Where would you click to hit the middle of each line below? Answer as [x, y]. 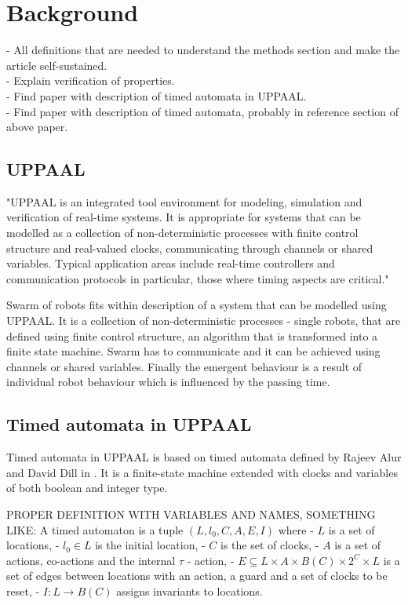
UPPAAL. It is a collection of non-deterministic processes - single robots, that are [204, 321]
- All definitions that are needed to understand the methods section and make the [203, 50]
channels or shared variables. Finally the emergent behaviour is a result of [184, 366]
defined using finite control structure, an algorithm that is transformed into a [192, 335]
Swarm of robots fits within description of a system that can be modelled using [197, 305]
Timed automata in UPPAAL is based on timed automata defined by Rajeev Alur [204, 457]
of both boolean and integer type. [87, 488]
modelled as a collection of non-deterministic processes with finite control [182, 233]
